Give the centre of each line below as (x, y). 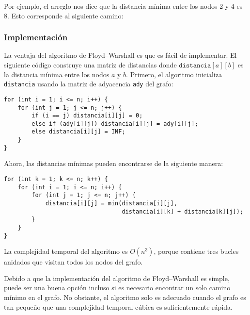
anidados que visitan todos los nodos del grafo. (73, 262)
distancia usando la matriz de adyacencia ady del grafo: (89, 84)
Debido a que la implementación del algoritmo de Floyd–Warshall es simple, (117, 278)
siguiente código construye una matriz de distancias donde (90, 65)
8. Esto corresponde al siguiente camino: (64, 15)
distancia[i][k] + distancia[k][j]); (182, 211)
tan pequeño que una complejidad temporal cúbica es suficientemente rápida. (118, 307)
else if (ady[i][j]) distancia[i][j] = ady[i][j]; (115, 124)
